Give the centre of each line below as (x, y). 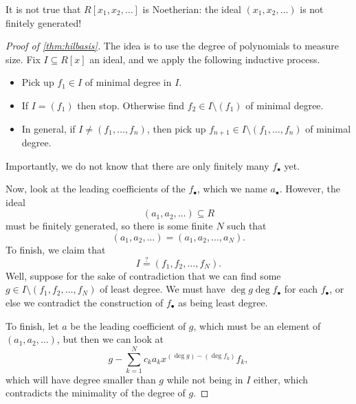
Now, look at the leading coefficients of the (96, 189)
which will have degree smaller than (81, 379)
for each (301, 289)
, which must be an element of (257, 325)
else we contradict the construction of (85, 302)
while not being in (205, 379)
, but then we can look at (110, 339)
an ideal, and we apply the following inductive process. (205, 59)
